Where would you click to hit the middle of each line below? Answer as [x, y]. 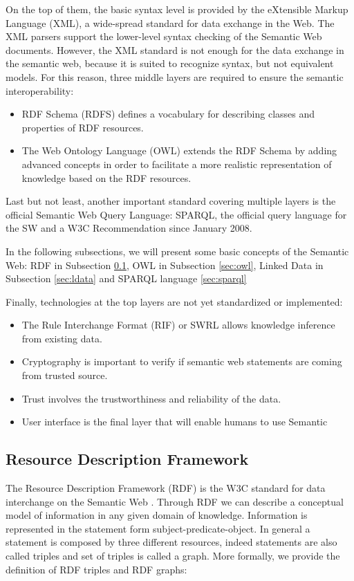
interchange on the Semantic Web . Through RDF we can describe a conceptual [175, 501]
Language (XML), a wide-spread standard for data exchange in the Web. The [170, 22]
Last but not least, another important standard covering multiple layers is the [171, 201]
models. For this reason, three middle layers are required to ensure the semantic [175, 76]
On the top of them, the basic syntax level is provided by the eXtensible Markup [177, 9]
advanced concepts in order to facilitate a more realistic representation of [177, 164]
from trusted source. [65, 375]
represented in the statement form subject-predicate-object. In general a [158, 528]
